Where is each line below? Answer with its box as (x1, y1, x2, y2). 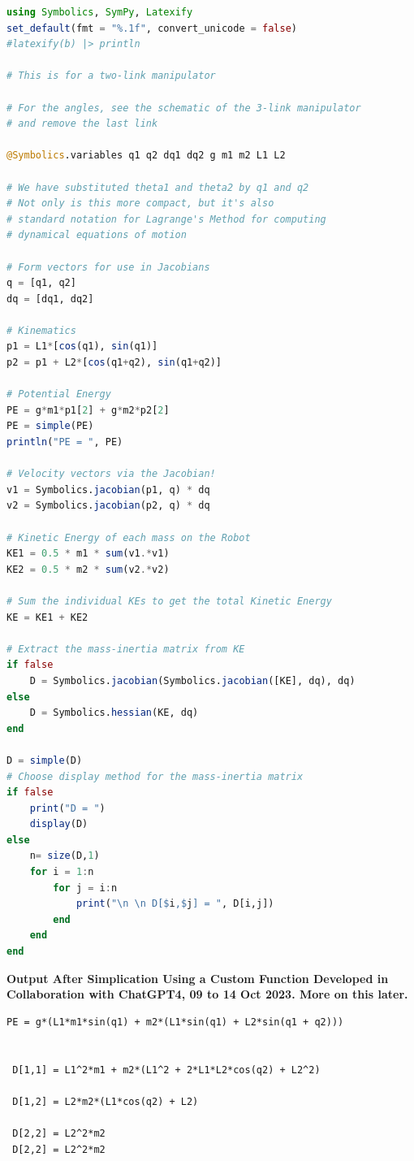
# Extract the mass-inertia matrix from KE (6, 643, 245, 655)
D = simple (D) (6, 754, 83, 766)
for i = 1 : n (29, 866, 94, 878)
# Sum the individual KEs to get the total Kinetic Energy (6, 595, 332, 607)
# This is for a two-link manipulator (6, 70, 216, 82)
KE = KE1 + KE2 (6, 611, 88, 623)
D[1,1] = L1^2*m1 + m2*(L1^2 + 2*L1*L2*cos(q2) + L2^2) (12, 1064, 321, 1076)
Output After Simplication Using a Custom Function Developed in (6, 969, 389, 986)
